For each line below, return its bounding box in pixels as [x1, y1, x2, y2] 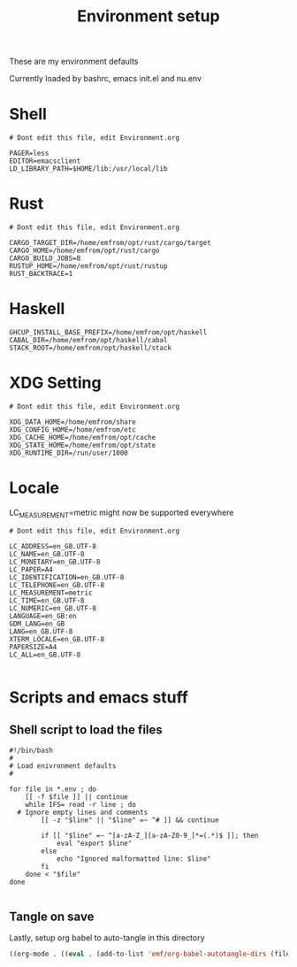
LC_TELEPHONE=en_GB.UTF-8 [9, 580, 104, 589]
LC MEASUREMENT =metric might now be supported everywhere [9, 507, 234, 519]
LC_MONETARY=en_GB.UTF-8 [9, 557, 101, 566]
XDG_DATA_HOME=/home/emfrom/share [9, 418, 137, 426]
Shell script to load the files [9, 723, 164, 738]
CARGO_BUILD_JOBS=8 [9, 254, 81, 263]
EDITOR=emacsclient [9, 157, 81, 165]
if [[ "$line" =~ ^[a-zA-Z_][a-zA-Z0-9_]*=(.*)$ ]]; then [41, 831, 259, 840]
